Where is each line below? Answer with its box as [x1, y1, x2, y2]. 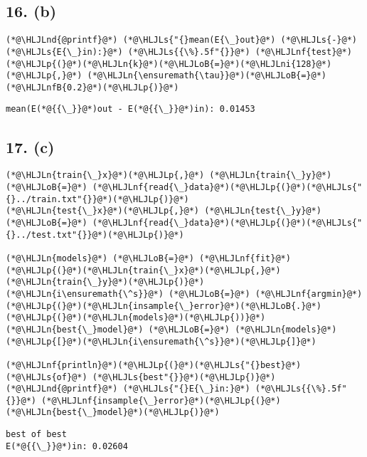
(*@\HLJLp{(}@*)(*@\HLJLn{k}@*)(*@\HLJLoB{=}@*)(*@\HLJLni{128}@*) [6, 58, 332, 69]
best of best [6, 429, 67, 440]
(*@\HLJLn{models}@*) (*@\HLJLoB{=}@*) [6, 253, 194, 263]
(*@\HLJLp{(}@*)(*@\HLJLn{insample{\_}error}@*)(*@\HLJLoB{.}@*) [6, 300, 321, 311]
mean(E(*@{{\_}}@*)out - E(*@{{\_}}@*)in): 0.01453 [6, 104, 255, 115]
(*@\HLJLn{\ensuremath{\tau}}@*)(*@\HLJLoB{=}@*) [87, 70, 327, 81]
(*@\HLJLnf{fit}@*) [199, 253, 291, 263]
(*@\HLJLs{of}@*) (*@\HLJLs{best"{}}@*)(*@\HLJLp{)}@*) [6, 372, 276, 382]
